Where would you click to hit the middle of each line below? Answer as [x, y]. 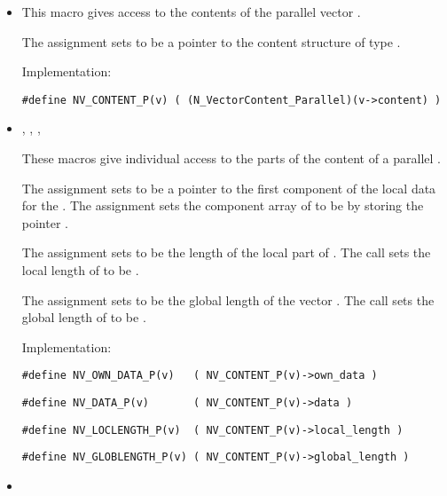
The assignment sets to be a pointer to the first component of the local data [229, 188]
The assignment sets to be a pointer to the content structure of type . [211, 41]
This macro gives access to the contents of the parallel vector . [191, 12]
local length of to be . [80, 270]
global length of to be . [84, 317]
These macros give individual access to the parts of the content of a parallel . [231, 158]
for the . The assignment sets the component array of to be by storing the [223, 205]
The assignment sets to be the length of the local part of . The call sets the [226, 252]
